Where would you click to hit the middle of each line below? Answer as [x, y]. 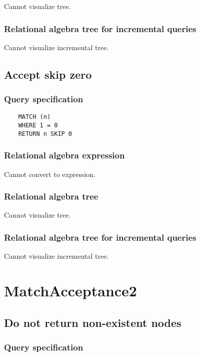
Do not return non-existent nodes [93, 322]
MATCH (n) [34, 117]
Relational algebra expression [64, 155]
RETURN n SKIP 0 [45, 134]
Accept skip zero [48, 74]
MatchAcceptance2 [70, 290]
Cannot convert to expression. [50, 174]
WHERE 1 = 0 [38, 126]
